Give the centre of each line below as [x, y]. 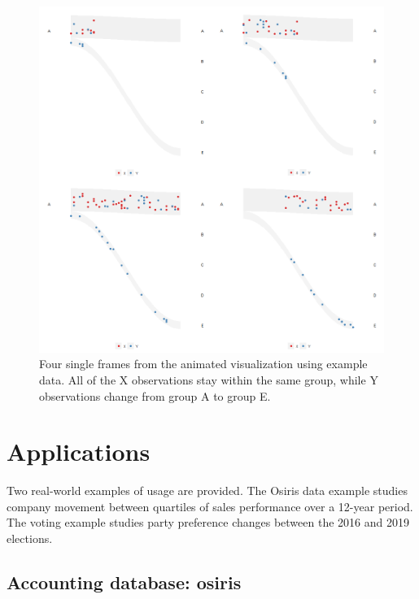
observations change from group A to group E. [155, 395]
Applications [79, 451]
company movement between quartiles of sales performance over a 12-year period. [210, 506]
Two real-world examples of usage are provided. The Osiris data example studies [207, 490]
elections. [30, 538]
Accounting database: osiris [124, 582]
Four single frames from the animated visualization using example [203, 364]
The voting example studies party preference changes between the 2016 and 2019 [208, 522]
